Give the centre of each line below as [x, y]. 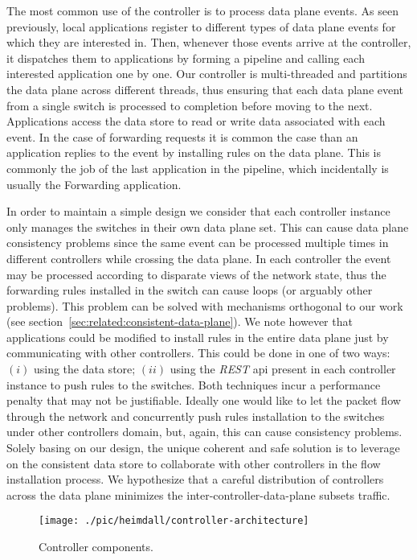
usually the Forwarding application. [94, 184]
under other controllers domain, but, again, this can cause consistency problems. [204, 432]
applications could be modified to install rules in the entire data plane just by [198, 337]
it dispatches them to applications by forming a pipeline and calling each [186, 58]
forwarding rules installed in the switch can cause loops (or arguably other [190, 290]
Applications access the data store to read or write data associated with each [196, 121]
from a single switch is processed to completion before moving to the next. [190, 105]
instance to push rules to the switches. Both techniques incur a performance [194, 384]
